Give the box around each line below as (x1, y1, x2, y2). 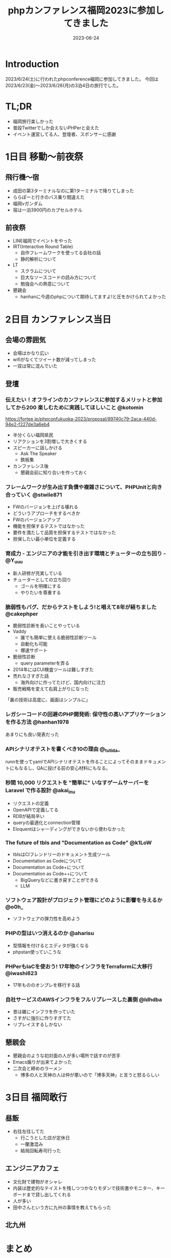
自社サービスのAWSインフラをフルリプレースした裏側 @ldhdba (5, 996, 162, 1003)
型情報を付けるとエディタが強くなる (12, 942, 89, 948)
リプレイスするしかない (12, 1021, 62, 1027)
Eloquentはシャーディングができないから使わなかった (12, 826, 125, 832)
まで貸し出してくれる (26, 1191, 71, 1197)
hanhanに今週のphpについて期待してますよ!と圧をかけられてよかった (20, 294, 166, 300)
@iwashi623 (5, 969, 37, 977)
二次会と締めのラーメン (12, 1065, 62, 1071)
